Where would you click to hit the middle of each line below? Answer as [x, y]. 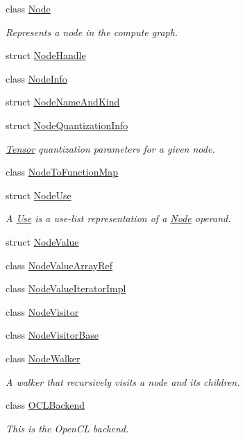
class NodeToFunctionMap [62, 172]
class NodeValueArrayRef [59, 265]
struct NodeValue [42, 241]
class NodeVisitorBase [52, 335]
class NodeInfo [36, 78]
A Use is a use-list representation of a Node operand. [118, 218]
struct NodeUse [39, 195]
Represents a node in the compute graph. [92, 32]
